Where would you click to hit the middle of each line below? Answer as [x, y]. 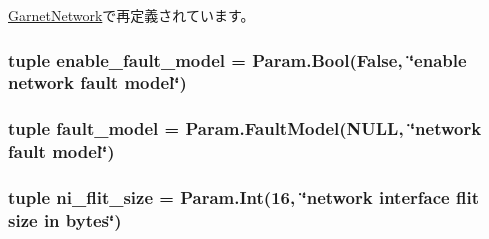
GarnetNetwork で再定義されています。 [131, 15]
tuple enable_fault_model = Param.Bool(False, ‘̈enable [237, 59]
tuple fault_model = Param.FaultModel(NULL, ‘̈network [245, 128]
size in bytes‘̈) [65, 219]
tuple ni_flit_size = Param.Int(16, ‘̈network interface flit [243, 197]
